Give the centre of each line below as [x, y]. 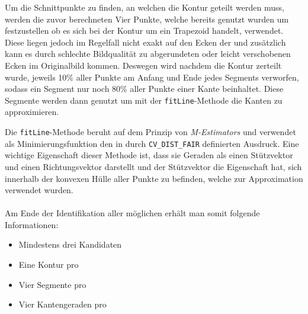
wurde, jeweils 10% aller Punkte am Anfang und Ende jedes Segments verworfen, [152, 77]
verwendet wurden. [39, 190]
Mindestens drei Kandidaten [70, 244]
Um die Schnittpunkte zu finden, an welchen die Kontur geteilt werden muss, [145, 7]
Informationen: [32, 224]
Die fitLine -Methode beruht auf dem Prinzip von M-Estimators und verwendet [150, 132]
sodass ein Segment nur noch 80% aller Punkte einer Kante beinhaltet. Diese [144, 89]
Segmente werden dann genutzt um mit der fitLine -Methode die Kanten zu [144, 100]
